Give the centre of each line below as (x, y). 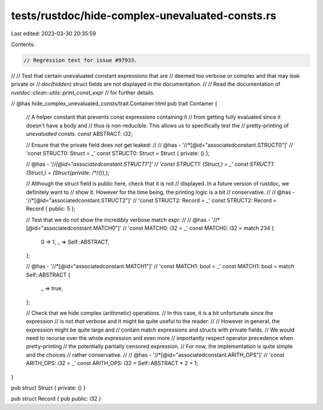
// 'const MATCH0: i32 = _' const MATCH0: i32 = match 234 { (199, 228)
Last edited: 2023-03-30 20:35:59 (54, 34)
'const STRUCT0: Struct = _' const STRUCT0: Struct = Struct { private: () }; (118, 153)
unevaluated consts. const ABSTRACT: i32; (79, 134)
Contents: (23, 44)
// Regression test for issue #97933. (80, 60)
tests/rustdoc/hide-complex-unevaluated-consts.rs (144, 16)
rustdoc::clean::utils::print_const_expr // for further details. (83, 92)
